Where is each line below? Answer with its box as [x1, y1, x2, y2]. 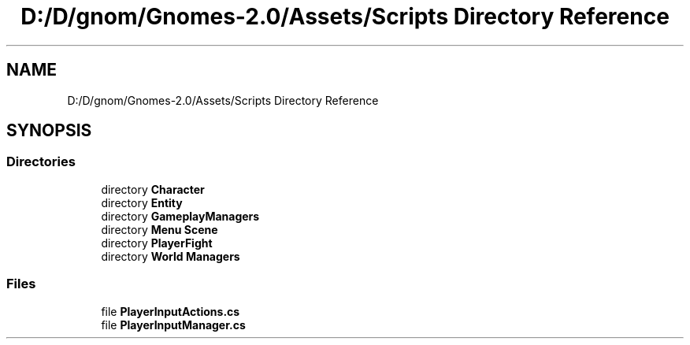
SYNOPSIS [6, 121, 92, 141]
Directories [6, 154, 76, 170]
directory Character [101, 182, 205, 196]
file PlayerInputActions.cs [101, 304, 240, 318]
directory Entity [101, 195, 183, 210]
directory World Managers [101, 249, 240, 263]
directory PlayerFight [101, 236, 213, 250]
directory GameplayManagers [101, 209, 260, 223]
